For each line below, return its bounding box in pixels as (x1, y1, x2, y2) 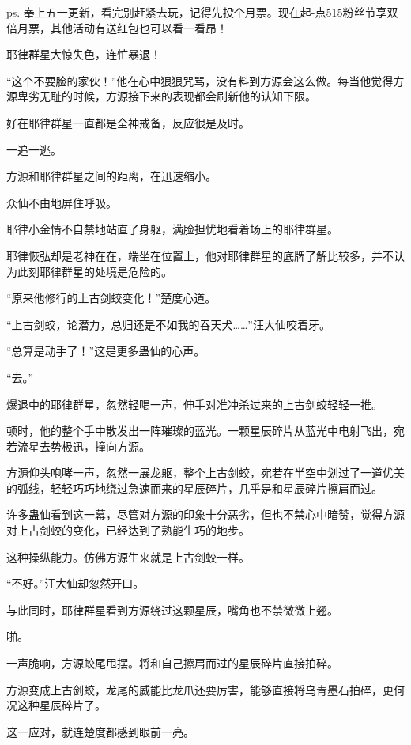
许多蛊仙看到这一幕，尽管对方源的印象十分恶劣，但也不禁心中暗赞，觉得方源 (6, 506, 405, 523)
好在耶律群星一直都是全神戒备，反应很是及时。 (6, 114, 250, 130)
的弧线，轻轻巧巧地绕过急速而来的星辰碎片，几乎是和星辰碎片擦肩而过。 (6, 479, 383, 496)
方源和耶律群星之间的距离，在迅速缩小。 (6, 168, 217, 184)
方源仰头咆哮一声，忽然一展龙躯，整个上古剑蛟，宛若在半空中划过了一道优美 (6, 464, 405, 481)
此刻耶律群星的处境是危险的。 (17, 263, 172, 279)
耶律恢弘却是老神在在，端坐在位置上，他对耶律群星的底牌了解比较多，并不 (6, 247, 394, 263)
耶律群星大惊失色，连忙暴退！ (6, 46, 161, 62)
